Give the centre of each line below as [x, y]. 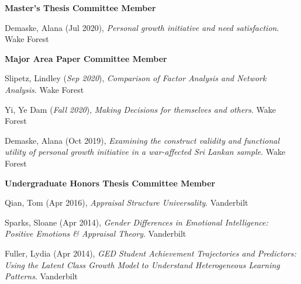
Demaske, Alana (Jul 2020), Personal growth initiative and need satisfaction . [142, 27]
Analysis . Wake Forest [44, 89]
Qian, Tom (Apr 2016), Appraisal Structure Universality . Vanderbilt [127, 202]
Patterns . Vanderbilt [41, 276]
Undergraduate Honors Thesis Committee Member [110, 183]
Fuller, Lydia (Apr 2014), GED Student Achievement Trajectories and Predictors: [150, 253]
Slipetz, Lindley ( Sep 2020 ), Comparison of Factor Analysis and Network [136, 78]
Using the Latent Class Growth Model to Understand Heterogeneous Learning [142, 264]
